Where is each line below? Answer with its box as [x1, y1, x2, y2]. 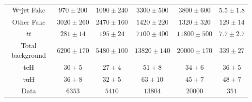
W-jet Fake [12, 4, 46, 14]
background [11, 50, 46, 60]
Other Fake [12, 16, 46, 26]
